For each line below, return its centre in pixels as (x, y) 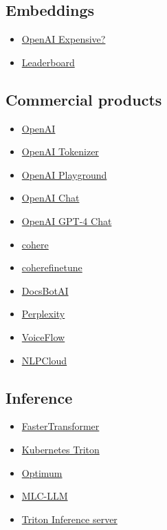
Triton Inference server (69, 519)
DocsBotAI (45, 290)
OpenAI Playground (64, 174)
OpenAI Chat (51, 198)
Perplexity (43, 314)
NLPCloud (44, 360)
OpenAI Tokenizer (60, 151)
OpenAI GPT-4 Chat (67, 220)
